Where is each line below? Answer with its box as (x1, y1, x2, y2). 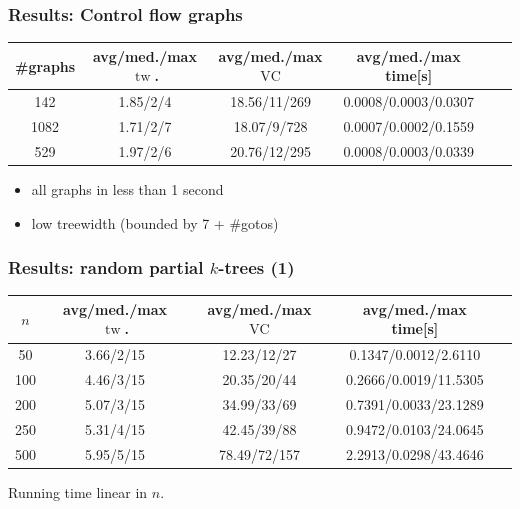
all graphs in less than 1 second (31, 178, 224, 199)
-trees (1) (218, 255, 295, 280)
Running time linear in (8, 481, 148, 502)
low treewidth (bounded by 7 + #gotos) (31, 212, 279, 233)
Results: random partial (8, 255, 204, 280)
